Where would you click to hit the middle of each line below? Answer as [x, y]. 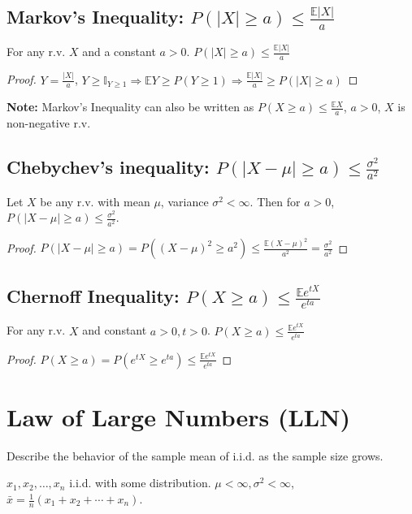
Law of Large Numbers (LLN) [178, 416]
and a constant [119, 52]
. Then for [275, 201]
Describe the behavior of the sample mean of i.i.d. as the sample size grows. [195, 455]
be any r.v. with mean [95, 201]
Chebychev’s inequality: [108, 167]
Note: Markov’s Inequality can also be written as [130, 107]
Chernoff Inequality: [93, 295]
